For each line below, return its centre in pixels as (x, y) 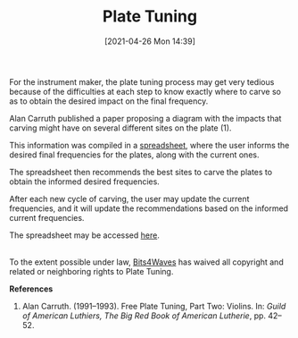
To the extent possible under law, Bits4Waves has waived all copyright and (146, 262)
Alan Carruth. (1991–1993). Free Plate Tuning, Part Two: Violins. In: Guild (154, 306)
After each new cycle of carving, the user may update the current (129, 199)
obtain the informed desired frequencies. (85, 182)
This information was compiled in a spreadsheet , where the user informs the (149, 145)
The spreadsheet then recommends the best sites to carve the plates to (141, 172)
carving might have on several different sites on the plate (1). (120, 128)
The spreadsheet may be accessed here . (85, 235)
